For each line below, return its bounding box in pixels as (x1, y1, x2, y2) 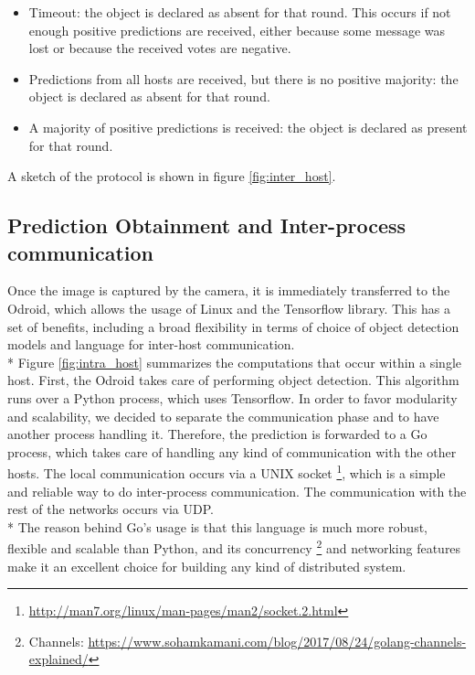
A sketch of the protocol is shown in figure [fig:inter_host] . (7, 166, 336, 186)
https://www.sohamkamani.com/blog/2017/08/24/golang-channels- (88, 631, 467, 650)
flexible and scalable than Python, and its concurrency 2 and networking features (7, 536, 461, 557)
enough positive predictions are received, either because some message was (28, 20, 446, 39)
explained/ (28, 649, 89, 669)
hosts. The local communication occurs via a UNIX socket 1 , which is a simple (7, 461, 446, 482)
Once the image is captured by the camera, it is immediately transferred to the (7, 281, 450, 300)
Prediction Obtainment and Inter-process (7, 211, 406, 240)
